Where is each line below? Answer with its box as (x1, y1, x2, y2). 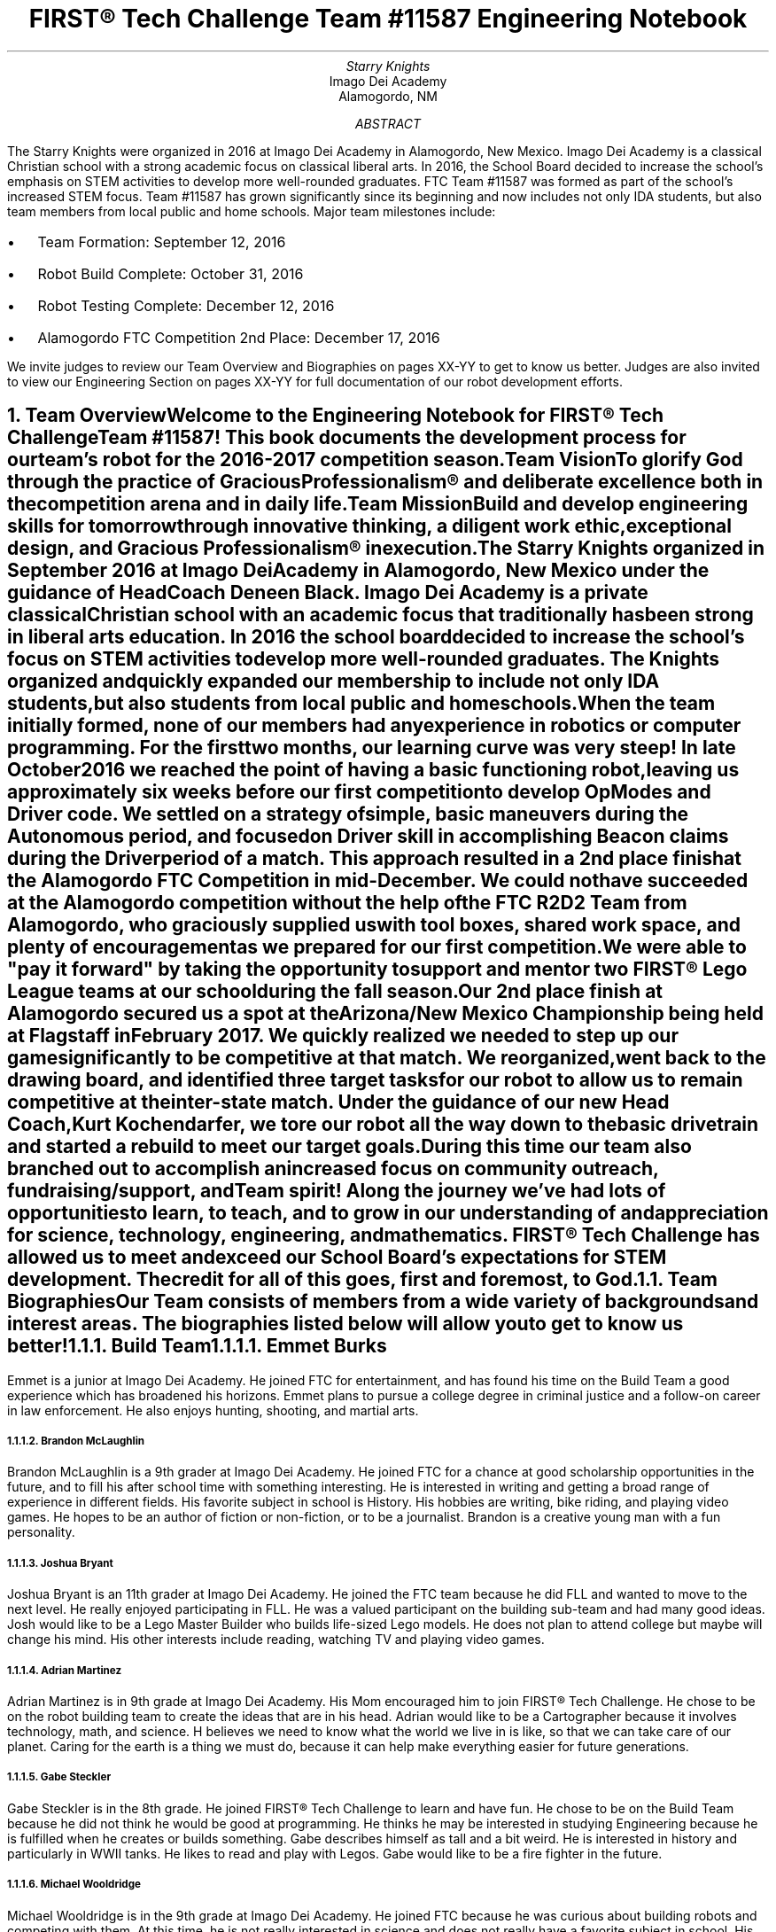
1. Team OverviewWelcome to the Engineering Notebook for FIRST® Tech (7, 404, 664, 427)
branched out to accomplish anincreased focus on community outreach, (7, 1157, 659, 1180)
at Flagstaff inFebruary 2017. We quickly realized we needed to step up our (7, 1024, 679, 1048)
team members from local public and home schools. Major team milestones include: (7, 203, 496, 219)
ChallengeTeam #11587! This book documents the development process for (7, 426, 687, 449)
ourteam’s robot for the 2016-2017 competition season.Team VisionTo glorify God (7, 448, 743, 471)
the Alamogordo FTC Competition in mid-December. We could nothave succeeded (7, 869, 749, 892)
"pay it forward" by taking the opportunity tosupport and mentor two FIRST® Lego (7, 958, 748, 981)
